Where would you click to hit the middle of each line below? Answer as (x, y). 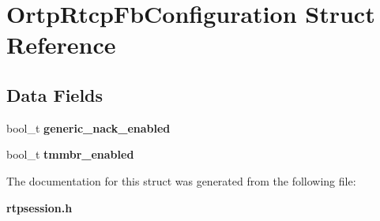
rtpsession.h (40, 207)
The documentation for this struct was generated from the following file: (181, 180)
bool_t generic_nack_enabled (88, 127)
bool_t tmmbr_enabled (70, 154)
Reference (61, 45)
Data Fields (55, 94)
